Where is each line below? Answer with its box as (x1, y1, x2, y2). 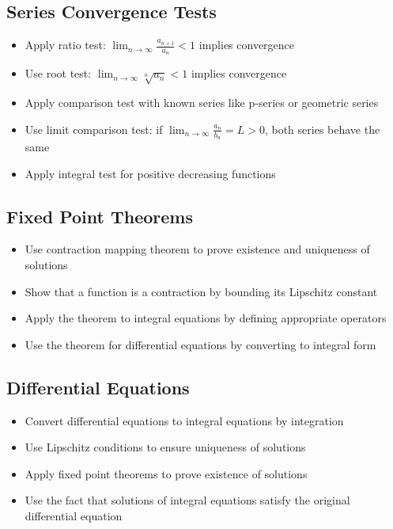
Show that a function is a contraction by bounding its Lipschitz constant (25, 283, 378, 299)
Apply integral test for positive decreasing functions (25, 165, 276, 181)
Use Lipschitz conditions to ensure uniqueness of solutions (25, 439, 306, 455)
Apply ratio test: (25, 36, 106, 53)
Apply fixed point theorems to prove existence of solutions (25, 465, 308, 481)
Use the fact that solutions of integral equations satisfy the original (25, 492, 350, 508)
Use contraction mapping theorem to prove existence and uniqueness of (25, 241, 370, 257)
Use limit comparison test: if (25, 120, 163, 137)
